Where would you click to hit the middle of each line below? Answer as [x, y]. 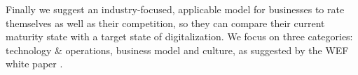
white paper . [34, 64]
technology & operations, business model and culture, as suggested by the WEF [177, 50]
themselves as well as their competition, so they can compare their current [165, 23]
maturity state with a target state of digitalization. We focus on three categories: [179, 36]
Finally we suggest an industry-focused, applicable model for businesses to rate [175, 9]
